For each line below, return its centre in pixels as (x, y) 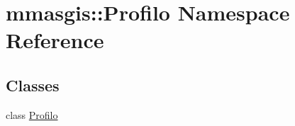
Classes (33, 85)
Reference (55, 40)
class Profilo (32, 114)
